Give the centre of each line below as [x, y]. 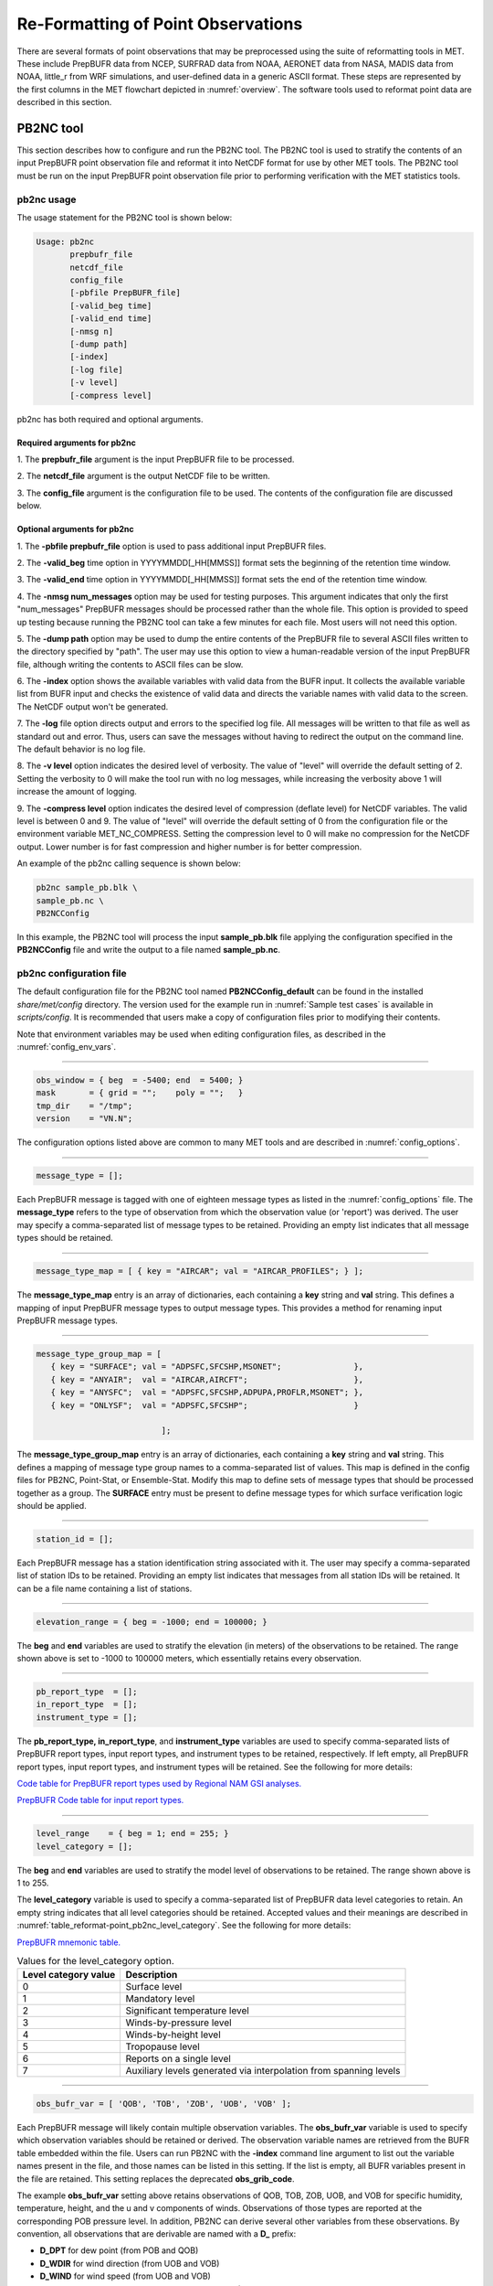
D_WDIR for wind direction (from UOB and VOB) [130, 2263]
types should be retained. [65, 1238]
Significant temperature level [188, 2011]
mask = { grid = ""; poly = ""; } [140, 1093]
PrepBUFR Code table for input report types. [100, 1800]
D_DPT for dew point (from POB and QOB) [119, 2250]
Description [152, 1975]
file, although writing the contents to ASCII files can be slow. [130, 664]
